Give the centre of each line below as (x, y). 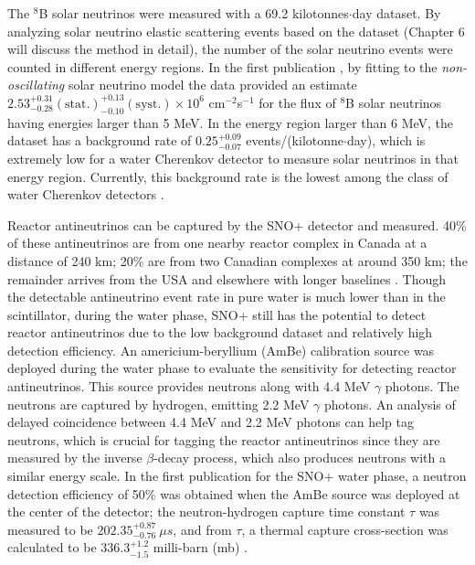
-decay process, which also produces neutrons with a (300, 458)
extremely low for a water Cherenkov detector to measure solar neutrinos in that (233, 158)
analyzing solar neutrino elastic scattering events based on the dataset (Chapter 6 (236, 31)
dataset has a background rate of (100, 140)
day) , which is (386, 140)
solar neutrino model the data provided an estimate (212, 85)
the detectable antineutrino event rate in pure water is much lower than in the (227, 297)
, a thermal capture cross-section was (345, 529)
